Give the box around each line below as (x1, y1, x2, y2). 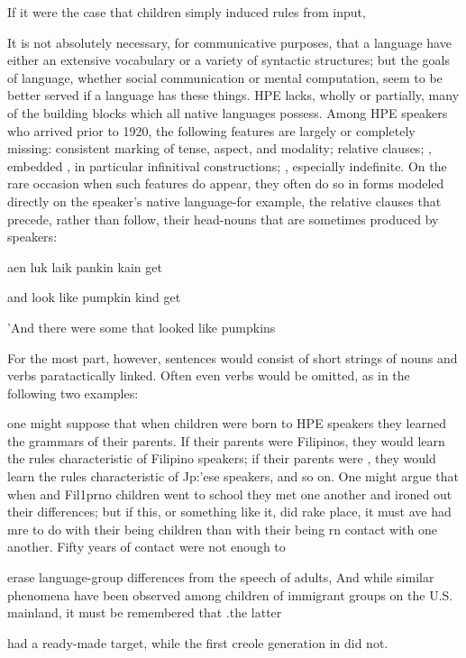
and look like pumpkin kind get (7, 288, 181, 306)
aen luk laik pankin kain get (7, 257, 162, 276)
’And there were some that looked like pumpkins (7, 317, 276, 336)
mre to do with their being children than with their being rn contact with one (7, 519, 438, 538)
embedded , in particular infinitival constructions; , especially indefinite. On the (7, 156, 447, 175)
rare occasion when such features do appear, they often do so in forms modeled (7, 174, 444, 193)
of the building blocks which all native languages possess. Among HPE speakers (7, 103, 448, 122)
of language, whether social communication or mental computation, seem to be (7, 68, 443, 87)
